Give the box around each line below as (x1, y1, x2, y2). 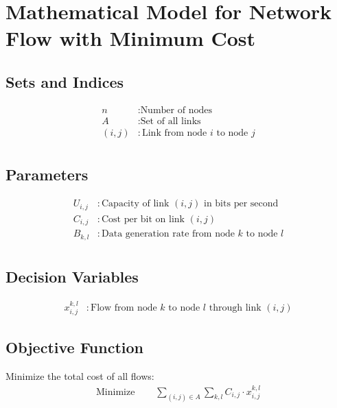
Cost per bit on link (101, 214, 185, 224)
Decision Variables (5, 265, 139, 287)
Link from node (141, 128, 207, 138)
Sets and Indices (5, 71, 124, 92)
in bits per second (204, 199, 279, 209)
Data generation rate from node (101, 229, 235, 239)
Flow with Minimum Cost (5, 24, 256, 52)
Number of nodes (140, 105, 212, 115)
